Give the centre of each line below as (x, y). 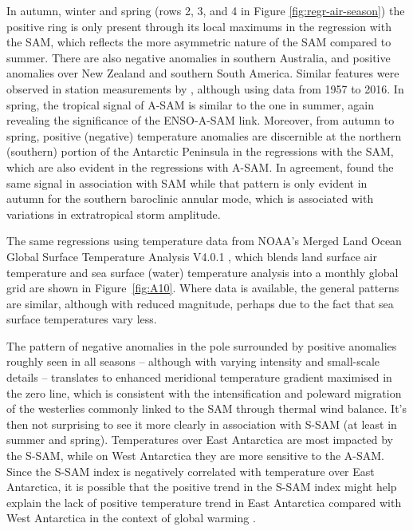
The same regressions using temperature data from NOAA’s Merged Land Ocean (204, 241)
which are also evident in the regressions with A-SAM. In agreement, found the (200, 166)
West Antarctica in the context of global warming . (131, 518)
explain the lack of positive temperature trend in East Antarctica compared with (204, 502)
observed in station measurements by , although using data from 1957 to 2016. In (205, 88)
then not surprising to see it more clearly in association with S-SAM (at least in (202, 424)
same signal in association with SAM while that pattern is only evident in (187, 182)
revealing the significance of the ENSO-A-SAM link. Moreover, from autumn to (201, 120)
